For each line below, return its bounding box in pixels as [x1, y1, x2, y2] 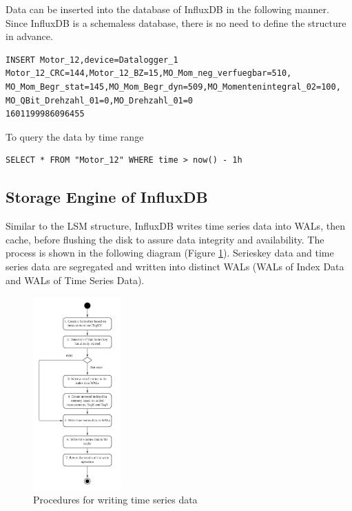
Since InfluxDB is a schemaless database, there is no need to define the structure [6, 15, 346, 30]
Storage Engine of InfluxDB [6, 186, 208, 208]
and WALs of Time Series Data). [6, 272, 145, 287]
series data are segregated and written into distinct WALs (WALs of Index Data [6, 259, 344, 273]
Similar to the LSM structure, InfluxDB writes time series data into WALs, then [6, 219, 345, 233]
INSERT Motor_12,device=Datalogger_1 [6, 54, 178, 65]
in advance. [6, 29, 53, 43]
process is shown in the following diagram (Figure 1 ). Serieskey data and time [6, 246, 334, 260]
